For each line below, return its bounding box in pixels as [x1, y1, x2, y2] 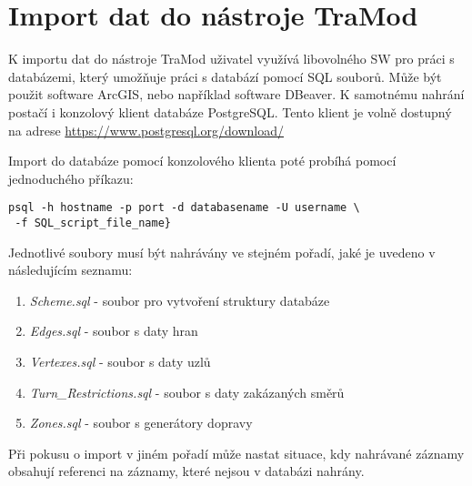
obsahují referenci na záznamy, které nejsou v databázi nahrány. [8, 461, 365, 481]
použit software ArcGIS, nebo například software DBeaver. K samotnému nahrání [8, 85, 465, 104]
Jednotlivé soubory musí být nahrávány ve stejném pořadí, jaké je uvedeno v [8, 242, 436, 261]
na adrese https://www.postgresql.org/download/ [8, 120, 285, 139]
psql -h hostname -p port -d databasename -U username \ [8, 201, 360, 215]
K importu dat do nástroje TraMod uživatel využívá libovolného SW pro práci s [8, 49, 455, 68]
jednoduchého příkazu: [8, 168, 134, 187]
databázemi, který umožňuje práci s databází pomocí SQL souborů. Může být [8, 66, 442, 86]
